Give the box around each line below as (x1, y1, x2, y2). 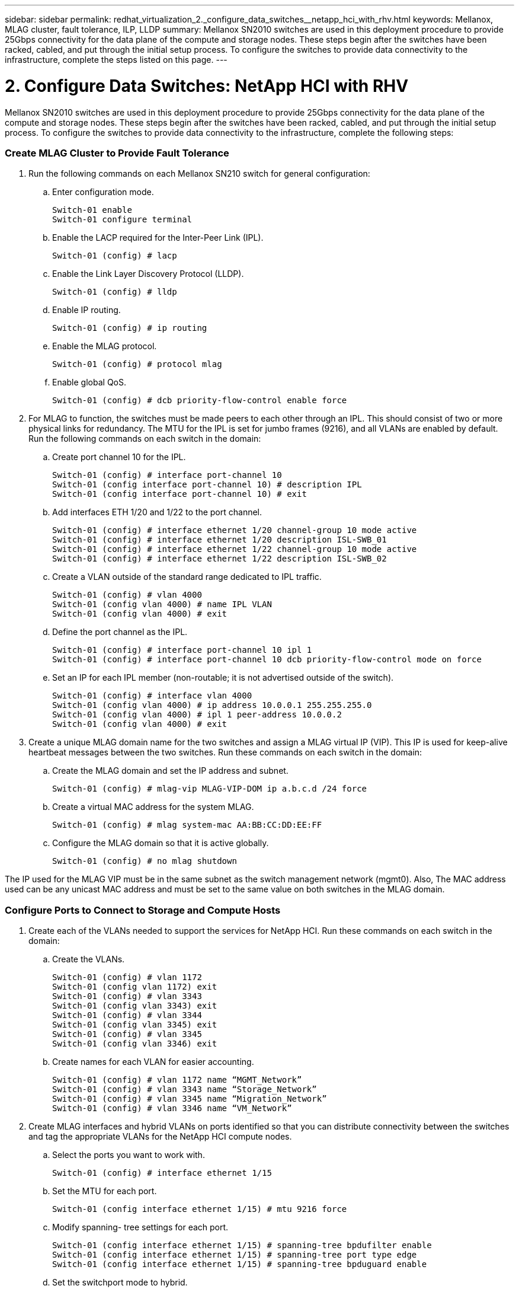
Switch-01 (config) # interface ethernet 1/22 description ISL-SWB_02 (52, 554, 387, 564)
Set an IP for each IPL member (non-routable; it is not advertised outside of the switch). (52, 672, 394, 683)
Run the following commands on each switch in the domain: (28, 433, 261, 444)
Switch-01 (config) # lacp (52, 251, 177, 261)
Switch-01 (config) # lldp (52, 287, 177, 297)
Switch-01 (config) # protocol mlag (52, 359, 222, 369)
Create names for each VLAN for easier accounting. (52, 1057, 254, 1067)
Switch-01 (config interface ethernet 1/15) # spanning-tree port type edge (52, 1250, 417, 1259)
